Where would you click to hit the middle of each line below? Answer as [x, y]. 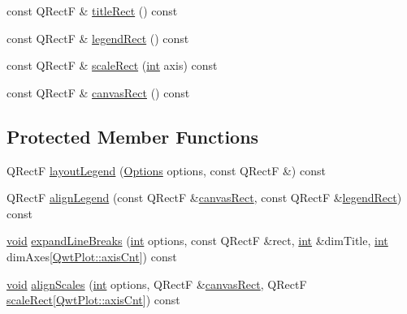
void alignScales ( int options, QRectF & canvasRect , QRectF [157, 284]
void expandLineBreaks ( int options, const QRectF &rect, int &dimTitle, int [197, 241]
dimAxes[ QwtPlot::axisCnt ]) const [92, 256]
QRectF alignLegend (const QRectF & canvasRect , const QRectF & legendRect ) [204, 198]
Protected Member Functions [133, 136]
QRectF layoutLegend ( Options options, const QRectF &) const [166, 170]
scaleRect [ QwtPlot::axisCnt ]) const [93, 300]
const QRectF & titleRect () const [92, 11]
